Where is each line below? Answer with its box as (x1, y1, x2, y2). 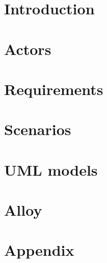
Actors (4, 38, 51, 59)
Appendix (4, 239, 74, 260)
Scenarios (4, 119, 71, 140)
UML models (4, 159, 98, 180)
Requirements (4, 78, 103, 99)
